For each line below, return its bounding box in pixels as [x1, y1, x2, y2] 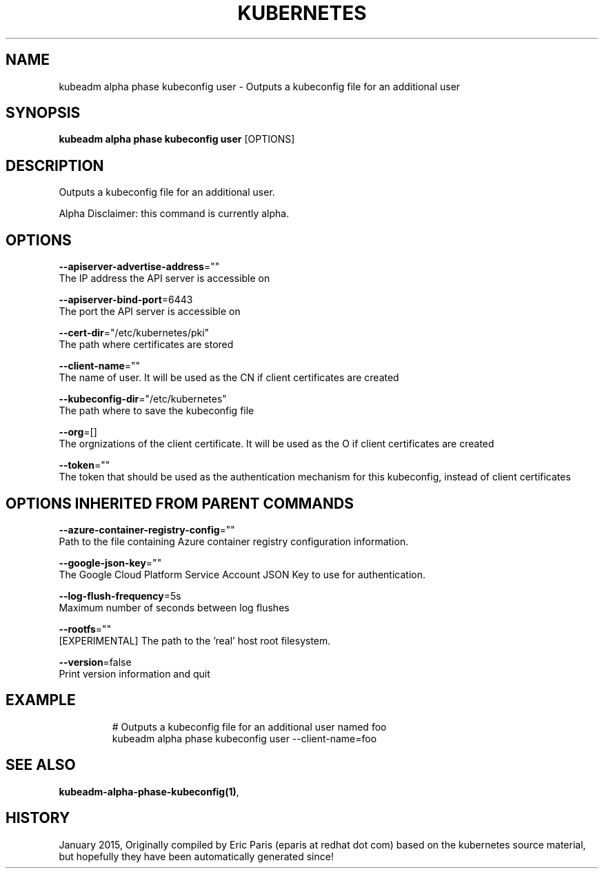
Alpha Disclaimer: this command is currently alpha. [59, 207, 290, 220]
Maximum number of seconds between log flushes [59, 601, 290, 613]
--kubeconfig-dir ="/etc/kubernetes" [59, 393, 227, 405]
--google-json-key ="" [59, 556, 162, 569]
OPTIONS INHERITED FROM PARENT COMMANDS [6, 494, 354, 512]
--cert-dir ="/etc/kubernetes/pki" [59, 327, 210, 339]
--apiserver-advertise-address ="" [59, 261, 220, 273]
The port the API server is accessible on [59, 305, 241, 318]
